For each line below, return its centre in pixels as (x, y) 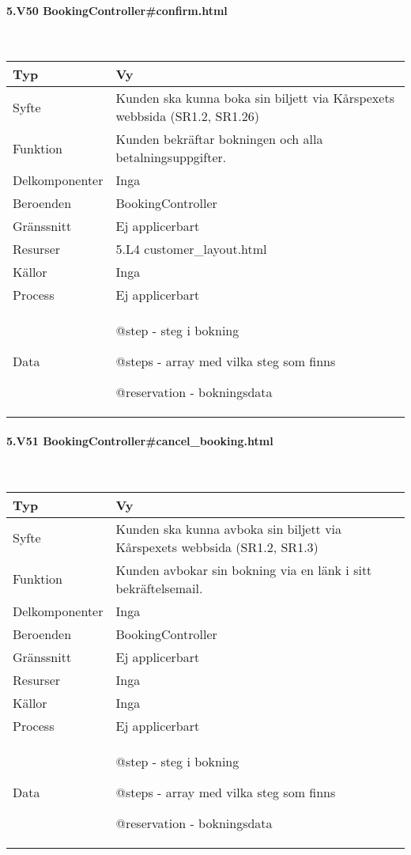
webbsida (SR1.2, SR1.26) (187, 116)
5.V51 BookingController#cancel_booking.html (140, 440)
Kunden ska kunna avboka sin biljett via (229, 528)
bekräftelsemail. (159, 588)
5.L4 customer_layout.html (191, 249)
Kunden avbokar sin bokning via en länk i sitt (244, 569)
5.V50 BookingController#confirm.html (117, 10)
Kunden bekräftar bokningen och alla (219, 139)
